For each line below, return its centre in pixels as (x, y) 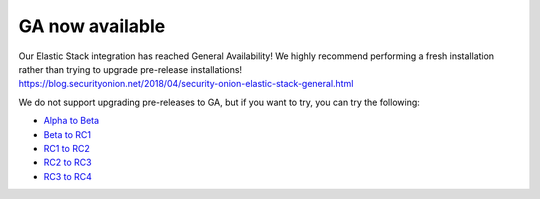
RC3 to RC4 (67, 176)
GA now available (92, 26)
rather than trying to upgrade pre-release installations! (130, 69)
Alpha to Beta (71, 121)
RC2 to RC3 (67, 162)
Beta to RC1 (67, 134)
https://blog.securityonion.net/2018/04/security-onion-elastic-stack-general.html (186, 84)
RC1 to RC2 (66, 148)
